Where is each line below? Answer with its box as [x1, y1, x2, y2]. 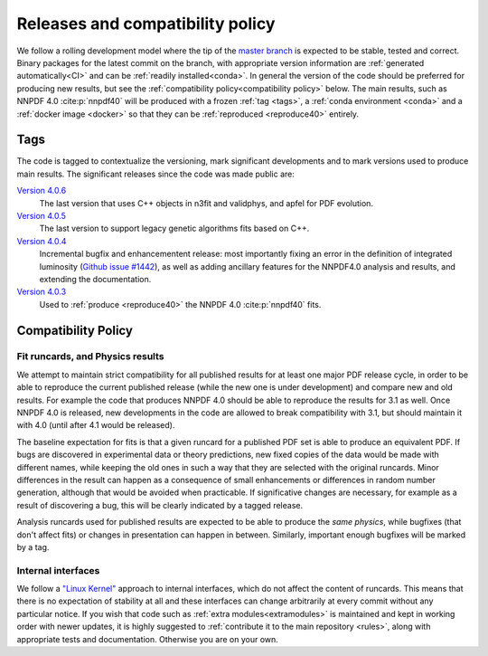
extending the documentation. [39, 273, 152, 284]
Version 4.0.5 [16, 210, 67, 221]
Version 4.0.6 [16, 185, 67, 196]
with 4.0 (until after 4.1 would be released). [16, 420, 175, 431]
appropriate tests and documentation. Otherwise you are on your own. [16, 633, 279, 644]
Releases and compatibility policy [16, 14, 276, 33]
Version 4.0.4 [16, 235, 67, 246]
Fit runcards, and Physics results [16, 350, 164, 363]
